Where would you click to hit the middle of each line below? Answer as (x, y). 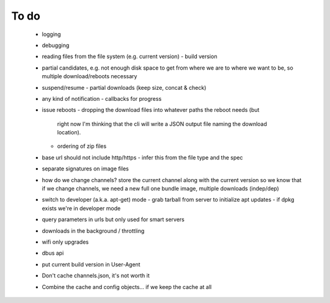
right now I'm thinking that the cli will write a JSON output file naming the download (162, 124)
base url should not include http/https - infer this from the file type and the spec (142, 157)
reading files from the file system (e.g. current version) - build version (130, 57)
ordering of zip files (82, 146)
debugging (56, 45)
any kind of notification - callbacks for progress (102, 98)
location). (69, 133)
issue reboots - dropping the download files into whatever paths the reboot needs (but (151, 110)
